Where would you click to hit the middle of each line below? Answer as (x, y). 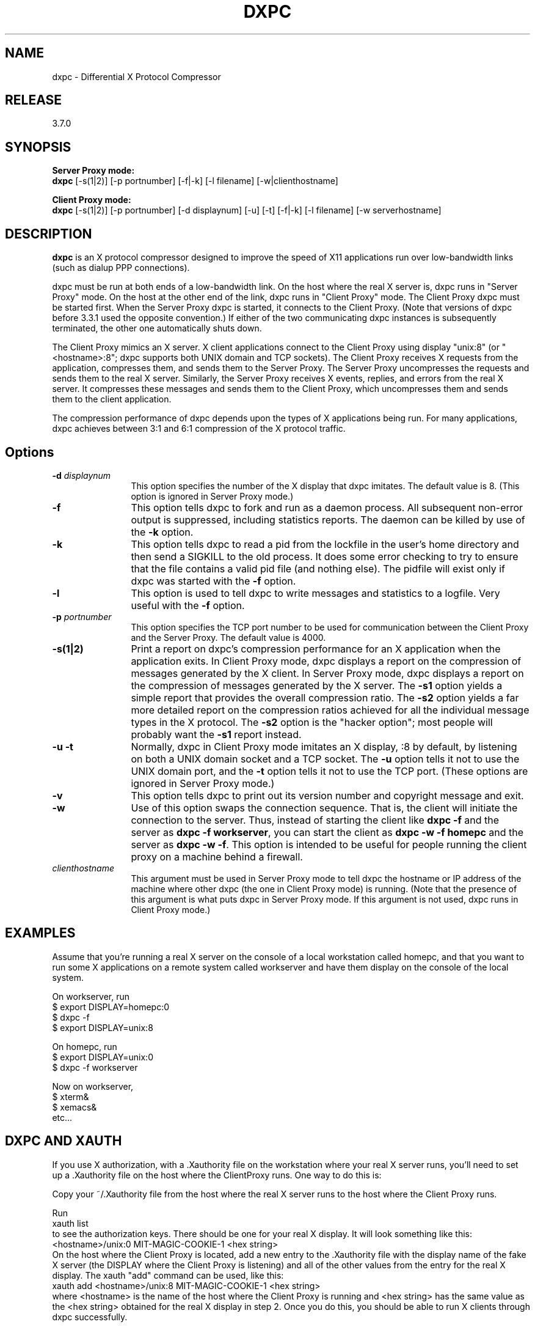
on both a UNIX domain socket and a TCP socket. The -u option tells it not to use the (325, 759)
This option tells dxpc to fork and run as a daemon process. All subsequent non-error (327, 507)
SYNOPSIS (38, 147)
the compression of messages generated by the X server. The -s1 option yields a (317, 685)
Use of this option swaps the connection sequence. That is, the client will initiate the (324, 808)
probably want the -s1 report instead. (216, 734)
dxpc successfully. (90, 1317)
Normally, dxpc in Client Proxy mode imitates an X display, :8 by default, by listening (324, 746)
